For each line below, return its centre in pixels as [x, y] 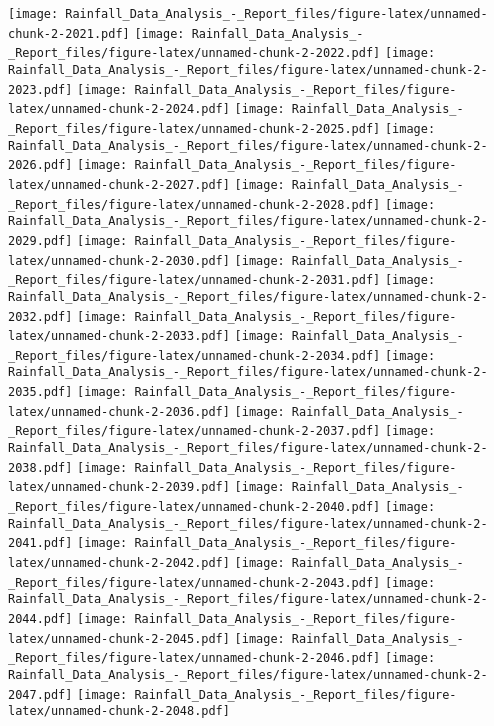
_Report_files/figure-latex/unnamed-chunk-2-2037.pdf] [194, 431]
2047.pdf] [40, 694]
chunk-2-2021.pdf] [69, 33]
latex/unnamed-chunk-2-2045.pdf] [119, 638]
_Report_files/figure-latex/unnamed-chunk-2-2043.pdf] [194, 582]
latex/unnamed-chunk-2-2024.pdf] [119, 109]
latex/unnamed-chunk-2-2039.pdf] [119, 487]
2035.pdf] [40, 392]
